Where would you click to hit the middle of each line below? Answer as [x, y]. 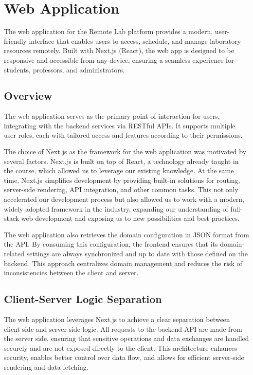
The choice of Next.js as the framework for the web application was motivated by [125, 152]
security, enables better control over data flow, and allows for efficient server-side [124, 357]
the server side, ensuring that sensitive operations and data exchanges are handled [126, 338]
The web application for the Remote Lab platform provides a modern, [108, 31]
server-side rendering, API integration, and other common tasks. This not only [121, 189]
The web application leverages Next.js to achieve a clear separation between [117, 319]
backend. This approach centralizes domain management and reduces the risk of [123, 263]
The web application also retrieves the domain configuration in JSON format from [126, 234]
